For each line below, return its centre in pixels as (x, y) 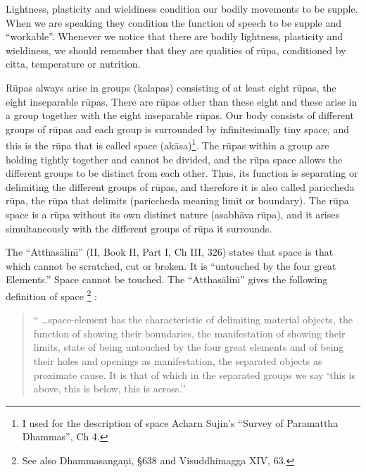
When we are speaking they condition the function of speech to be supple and (174, 22)
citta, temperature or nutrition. (73, 64)
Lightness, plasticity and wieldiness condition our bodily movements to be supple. (182, 8)
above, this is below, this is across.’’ (110, 389)
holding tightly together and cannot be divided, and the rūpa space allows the (174, 159)
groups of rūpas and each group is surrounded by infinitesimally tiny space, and (177, 129)
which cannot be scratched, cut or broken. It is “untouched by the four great (171, 265)
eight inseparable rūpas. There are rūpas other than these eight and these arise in (182, 101)
